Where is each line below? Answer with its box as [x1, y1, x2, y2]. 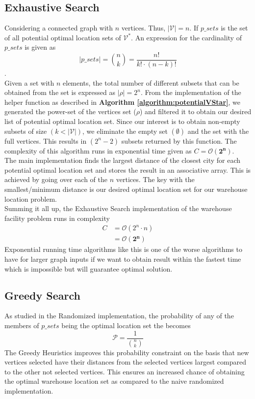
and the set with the [187, 125, 249, 136]
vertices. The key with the [116, 174, 195, 184]
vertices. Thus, [121, 23, 166, 33]
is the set [221, 23, 248, 33]
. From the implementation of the [141, 87, 241, 97]
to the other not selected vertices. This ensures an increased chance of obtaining [4, 366, 245, 376]
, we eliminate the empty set [82, 125, 168, 136]
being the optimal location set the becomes [61, 320, 191, 330]
